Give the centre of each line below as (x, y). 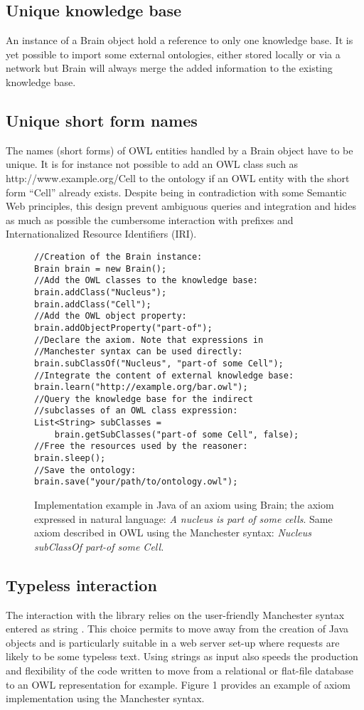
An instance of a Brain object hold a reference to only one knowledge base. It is (180, 40)
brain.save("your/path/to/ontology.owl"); (136, 482)
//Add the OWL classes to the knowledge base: (146, 281)
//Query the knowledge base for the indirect (144, 399)
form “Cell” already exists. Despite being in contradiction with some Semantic (176, 192)
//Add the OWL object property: (111, 316)
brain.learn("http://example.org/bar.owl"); (141, 387)
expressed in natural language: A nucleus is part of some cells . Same (183, 518)
